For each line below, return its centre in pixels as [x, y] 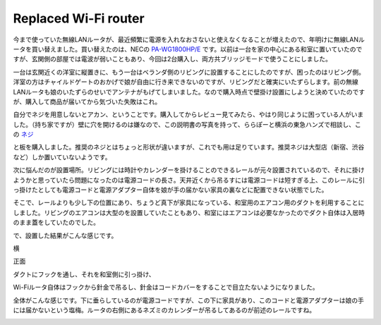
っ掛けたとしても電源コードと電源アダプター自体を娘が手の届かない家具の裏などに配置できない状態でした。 [170, 190]
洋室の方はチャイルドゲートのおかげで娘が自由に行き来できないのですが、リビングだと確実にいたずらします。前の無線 [186, 82]
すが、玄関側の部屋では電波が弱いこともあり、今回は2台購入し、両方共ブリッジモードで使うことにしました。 [172, 59]
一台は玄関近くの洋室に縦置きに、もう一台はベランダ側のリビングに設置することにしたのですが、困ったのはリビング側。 [189, 72]
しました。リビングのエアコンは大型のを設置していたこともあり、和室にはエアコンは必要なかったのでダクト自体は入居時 [189, 212]
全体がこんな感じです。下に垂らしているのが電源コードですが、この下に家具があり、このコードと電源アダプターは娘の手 [189, 300]
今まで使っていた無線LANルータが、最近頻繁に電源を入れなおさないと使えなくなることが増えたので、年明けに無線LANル [189, 39]
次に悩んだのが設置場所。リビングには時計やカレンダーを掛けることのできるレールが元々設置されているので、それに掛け [189, 170]
